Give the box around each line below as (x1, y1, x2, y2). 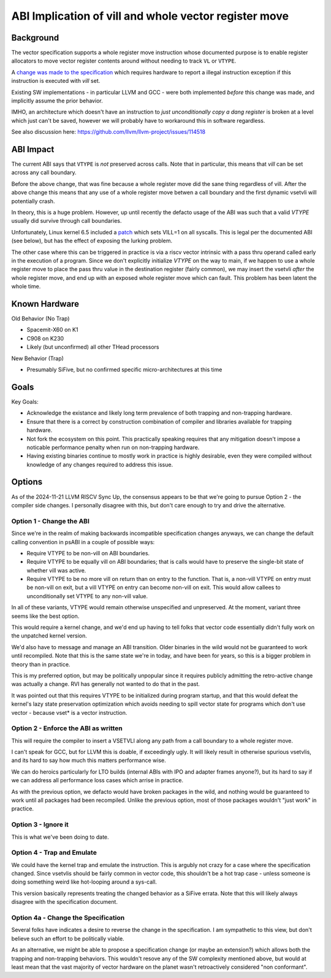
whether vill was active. (26, 566, 86, 574)
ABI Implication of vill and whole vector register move (11, 9, 289, 23)
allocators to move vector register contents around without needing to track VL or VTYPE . (11, 57, 237, 64)
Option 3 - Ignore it (11, 820, 69, 829)
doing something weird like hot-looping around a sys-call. (11, 878, 158, 886)
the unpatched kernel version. (11, 632, 87, 639)
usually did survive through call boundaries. (11, 217, 122, 225)
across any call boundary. (11, 169, 77, 176)
